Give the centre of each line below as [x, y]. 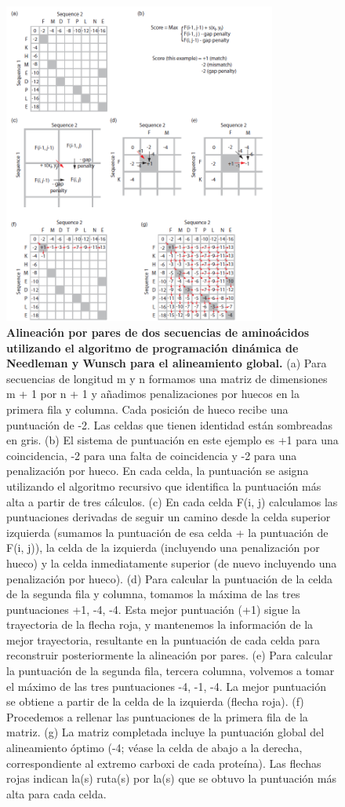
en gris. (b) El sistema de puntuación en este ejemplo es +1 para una [172, 440]
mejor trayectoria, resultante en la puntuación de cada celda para [163, 639]
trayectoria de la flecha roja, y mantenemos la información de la [160, 624]
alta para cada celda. [56, 793]
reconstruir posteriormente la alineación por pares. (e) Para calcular [170, 655]
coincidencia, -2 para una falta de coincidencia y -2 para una [152, 455]
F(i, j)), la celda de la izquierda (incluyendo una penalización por [163, 548]
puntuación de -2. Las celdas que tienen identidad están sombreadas [169, 424]
